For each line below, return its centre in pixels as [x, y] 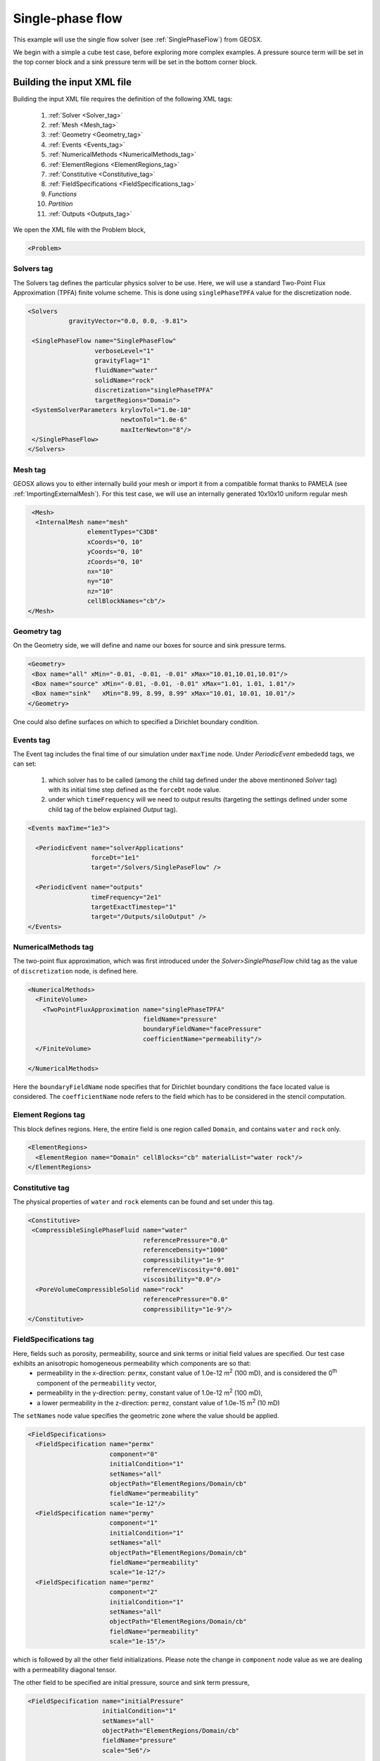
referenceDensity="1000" [185, 1250]
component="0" [134, 1454]
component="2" [134, 1592]
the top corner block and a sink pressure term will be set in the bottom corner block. [135, 62]
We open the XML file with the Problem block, [79, 230]
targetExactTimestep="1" [133, 907]
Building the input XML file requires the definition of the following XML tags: [123, 99]
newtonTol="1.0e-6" [154, 420]
